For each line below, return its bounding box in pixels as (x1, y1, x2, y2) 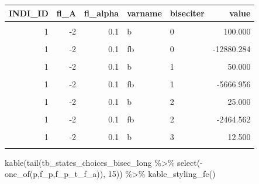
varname (127, 6, 162, 19)
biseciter (170, 6, 205, 19)
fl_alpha (84, 6, 119, 19)
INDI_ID (9, 6, 49, 19)
